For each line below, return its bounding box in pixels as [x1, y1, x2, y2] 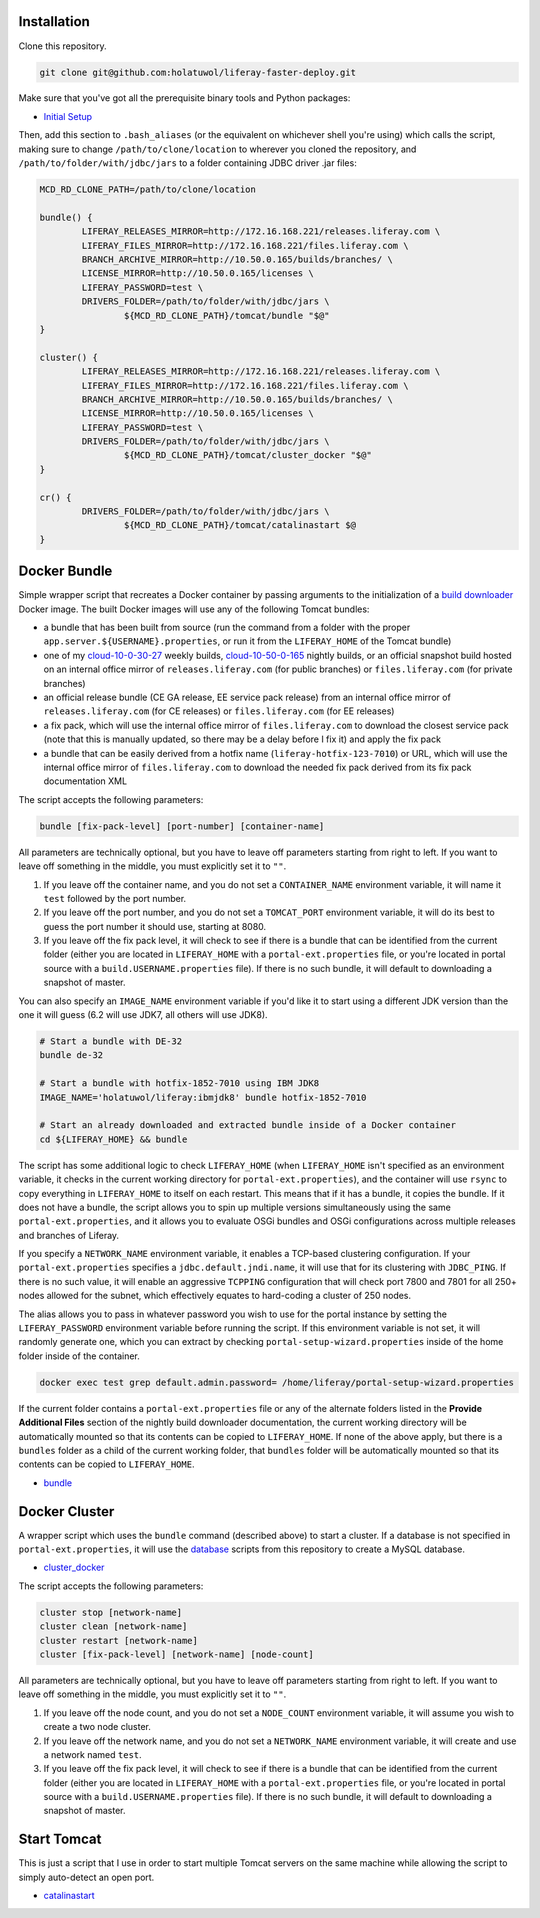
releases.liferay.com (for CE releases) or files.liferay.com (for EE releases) [43, 705, 395, 717]
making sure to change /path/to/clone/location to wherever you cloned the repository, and [18, 143, 417, 155]
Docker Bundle [18, 563, 113, 580]
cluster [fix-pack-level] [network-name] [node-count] [39, 1648, 314, 1660]
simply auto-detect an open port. [18, 1871, 155, 1883]
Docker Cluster [18, 1503, 115, 1520]
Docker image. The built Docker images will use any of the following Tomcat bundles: [18, 603, 370, 615]
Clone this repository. [18, 40, 107, 52]
